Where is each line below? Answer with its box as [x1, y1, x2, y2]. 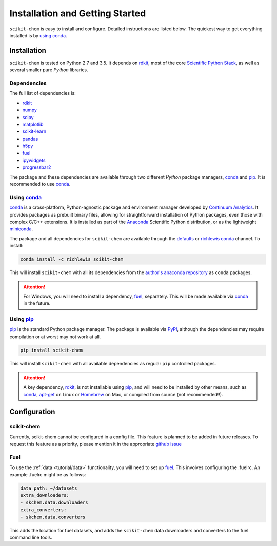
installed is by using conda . [9, 32, 67, 38]
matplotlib [22, 121, 44, 127]
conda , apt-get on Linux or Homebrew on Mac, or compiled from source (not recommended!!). [23, 391, 223, 397]
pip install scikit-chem [20, 347, 83, 353]
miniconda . [9, 226, 33, 232]
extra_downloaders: [20, 493, 69, 498]
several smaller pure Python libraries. [9, 67, 88, 73]
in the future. [23, 300, 51, 306]
